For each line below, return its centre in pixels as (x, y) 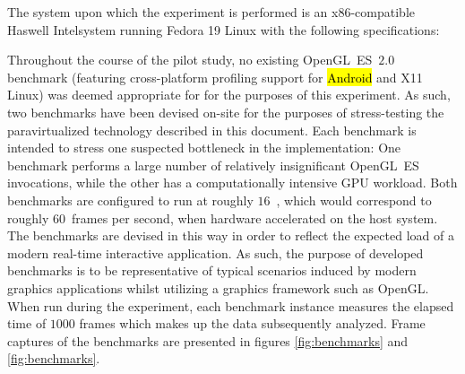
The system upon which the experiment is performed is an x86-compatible (211, 12)
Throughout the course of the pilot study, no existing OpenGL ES (190, 60)
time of (27, 323)
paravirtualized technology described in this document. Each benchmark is (212, 130)
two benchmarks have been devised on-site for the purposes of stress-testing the (226, 112)
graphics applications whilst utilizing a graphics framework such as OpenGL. (218, 287)
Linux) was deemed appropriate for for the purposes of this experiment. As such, (229, 95)
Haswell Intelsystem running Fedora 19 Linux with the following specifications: (224, 29)
